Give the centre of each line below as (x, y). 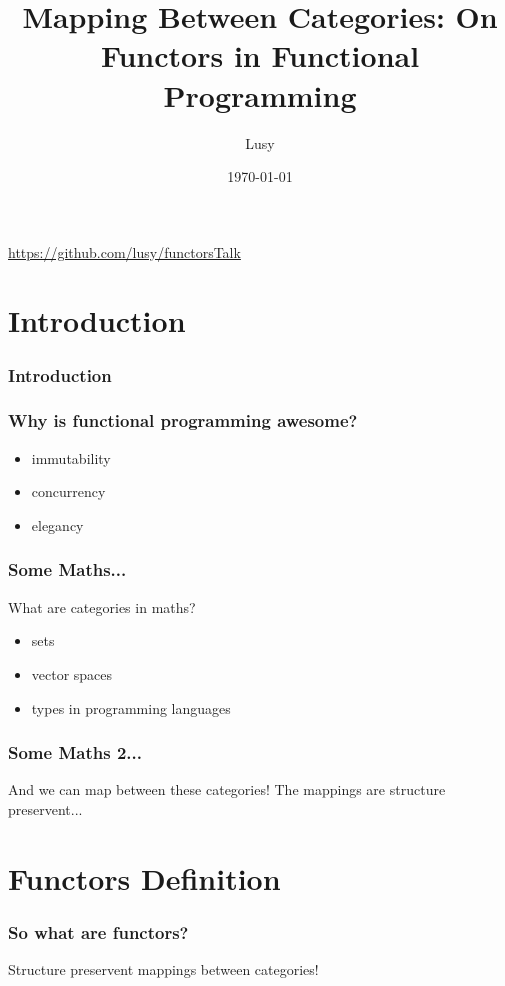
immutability (71, 457)
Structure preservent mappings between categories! (163, 969)
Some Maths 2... (75, 752)
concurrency (68, 491)
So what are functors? (98, 931)
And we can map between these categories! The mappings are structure (227, 789)
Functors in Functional (260, 55)
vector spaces (72, 673)
